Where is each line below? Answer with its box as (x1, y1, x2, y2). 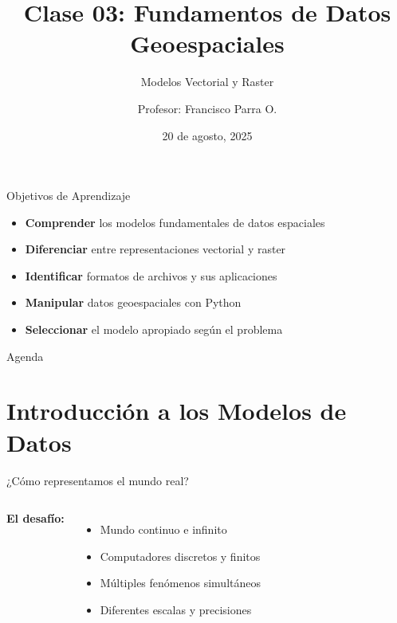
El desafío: (6, 510, 65, 527)
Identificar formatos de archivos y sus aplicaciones (25, 267, 277, 284)
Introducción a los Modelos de (6, 394, 347, 427)
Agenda (6, 347, 44, 364)
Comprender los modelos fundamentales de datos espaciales (25, 214, 325, 230)
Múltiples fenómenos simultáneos (100, 574, 261, 591)
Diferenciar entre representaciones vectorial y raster (25, 241, 286, 257)
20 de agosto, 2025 (162, 127, 253, 143)
